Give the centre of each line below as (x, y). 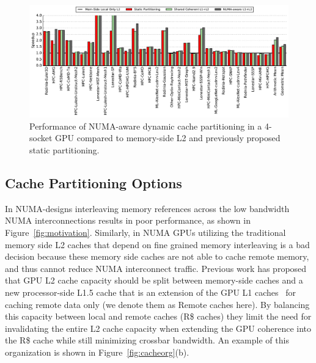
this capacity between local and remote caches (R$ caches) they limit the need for (158, 316)
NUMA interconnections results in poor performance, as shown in (128, 220)
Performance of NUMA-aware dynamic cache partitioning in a (146, 126)
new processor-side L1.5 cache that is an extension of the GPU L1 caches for (151, 292)
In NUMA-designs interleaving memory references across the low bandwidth (147, 208)
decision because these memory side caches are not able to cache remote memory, (157, 256)
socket (41, 138)
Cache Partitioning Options (94, 183)
